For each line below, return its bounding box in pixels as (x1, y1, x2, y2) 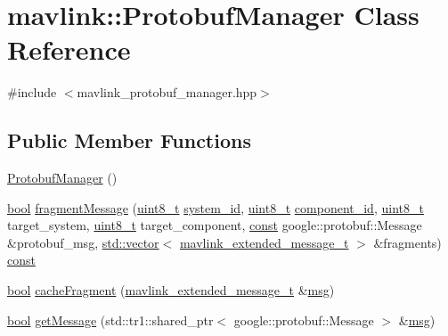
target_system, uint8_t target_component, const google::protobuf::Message (7, 216, 422, 234)
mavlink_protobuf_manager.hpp (77, 83, 257, 102)
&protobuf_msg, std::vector (7, 233, 159, 251)
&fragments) (373, 233, 442, 251)
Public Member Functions (7, 127, 251, 154)
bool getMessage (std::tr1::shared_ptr (7, 310, 214, 329)
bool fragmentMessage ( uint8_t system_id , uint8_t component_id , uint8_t (7, 198, 424, 217)
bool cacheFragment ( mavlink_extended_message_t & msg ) (7, 281, 335, 299)
